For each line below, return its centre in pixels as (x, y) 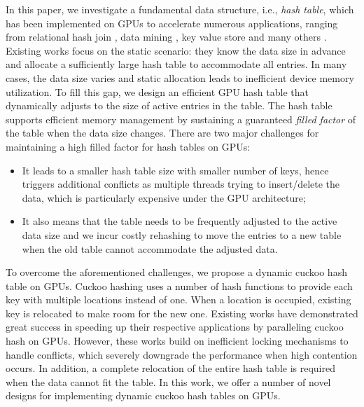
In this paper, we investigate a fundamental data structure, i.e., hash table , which (180, 9)
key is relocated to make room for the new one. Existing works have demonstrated (182, 313)
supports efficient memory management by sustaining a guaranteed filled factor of (181, 119)
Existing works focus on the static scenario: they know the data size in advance (176, 50)
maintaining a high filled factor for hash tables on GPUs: (128, 146)
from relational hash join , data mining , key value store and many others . (166, 37)
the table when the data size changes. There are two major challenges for (162, 133)
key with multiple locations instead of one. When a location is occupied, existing (178, 299)
